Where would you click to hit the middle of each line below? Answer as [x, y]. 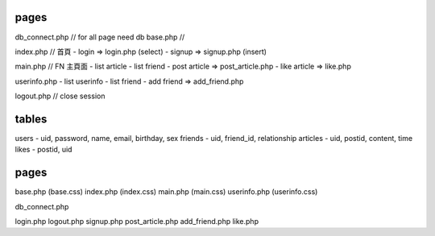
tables [31, 119]
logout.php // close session [60, 96]
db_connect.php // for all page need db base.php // [100, 37]
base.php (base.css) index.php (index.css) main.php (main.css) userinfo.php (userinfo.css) [166, 192]
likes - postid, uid [43, 150]
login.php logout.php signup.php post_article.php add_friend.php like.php [137, 222]
